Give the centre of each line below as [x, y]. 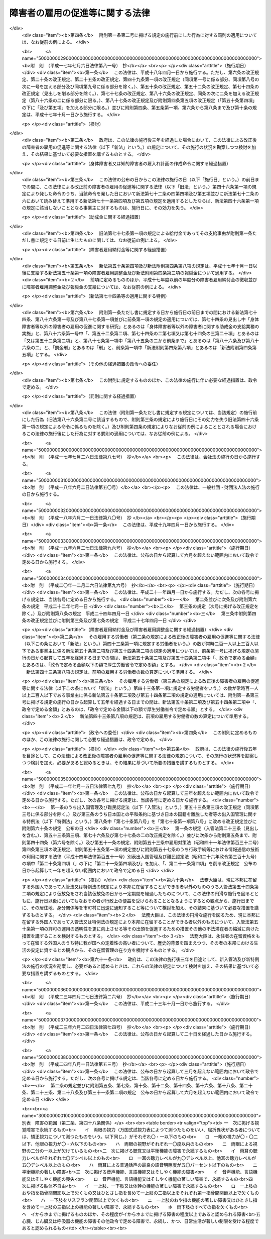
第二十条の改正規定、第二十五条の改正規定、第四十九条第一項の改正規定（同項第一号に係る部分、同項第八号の [145, 79]
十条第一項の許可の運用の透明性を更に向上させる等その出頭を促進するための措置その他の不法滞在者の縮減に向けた [141, 929]
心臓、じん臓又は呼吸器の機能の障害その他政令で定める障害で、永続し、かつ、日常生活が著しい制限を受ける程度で [140, 1221]
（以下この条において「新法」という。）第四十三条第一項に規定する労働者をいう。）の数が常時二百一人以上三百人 [138, 644]
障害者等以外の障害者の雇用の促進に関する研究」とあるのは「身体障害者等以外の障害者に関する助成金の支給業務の [141, 326]
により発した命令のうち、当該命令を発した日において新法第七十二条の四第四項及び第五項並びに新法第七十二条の [143, 194]
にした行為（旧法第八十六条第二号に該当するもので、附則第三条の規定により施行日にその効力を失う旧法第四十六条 [140, 420]
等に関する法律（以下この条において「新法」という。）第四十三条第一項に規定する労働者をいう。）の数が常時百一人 [140, 688]
